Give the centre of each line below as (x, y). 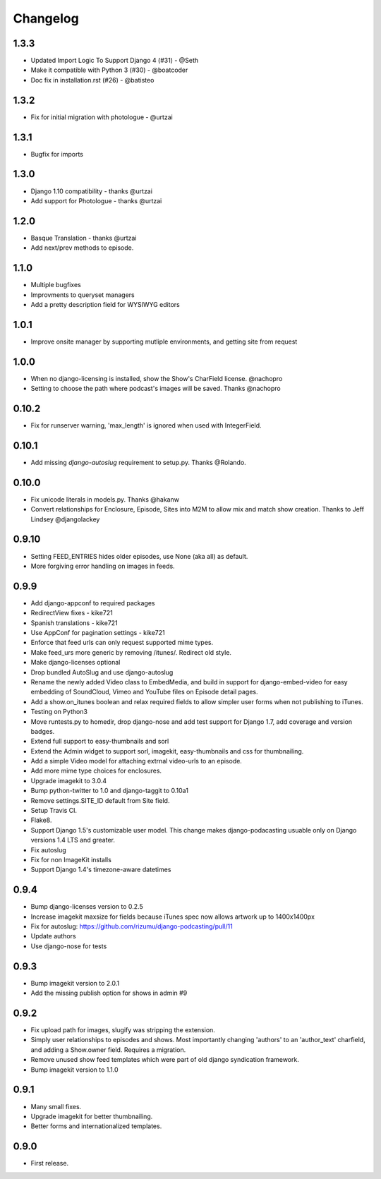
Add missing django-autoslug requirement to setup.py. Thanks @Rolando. (138, 462)
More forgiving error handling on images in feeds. (103, 566)
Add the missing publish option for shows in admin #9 (109, 993)
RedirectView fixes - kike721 (72, 613)
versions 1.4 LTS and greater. (73, 840)
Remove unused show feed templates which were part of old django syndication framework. (165, 1060)
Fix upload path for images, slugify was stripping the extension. (123, 1030)
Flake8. (41, 820)
